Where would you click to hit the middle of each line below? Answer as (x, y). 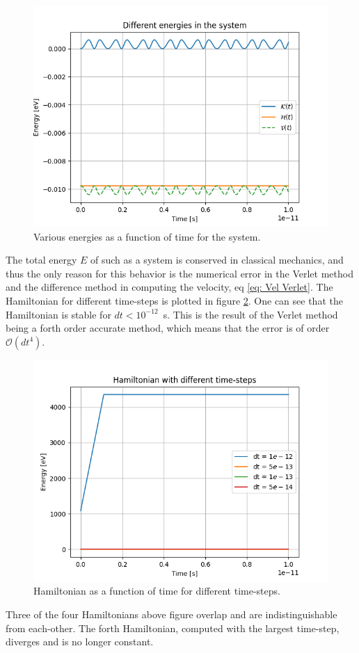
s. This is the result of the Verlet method (250, 314)
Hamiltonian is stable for (58, 314)
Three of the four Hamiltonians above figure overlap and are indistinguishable (171, 614)
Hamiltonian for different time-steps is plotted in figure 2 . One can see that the (174, 300)
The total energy (41, 260)
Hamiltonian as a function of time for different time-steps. (157, 591)
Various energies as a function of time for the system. (147, 236)
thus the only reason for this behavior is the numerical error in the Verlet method (179, 273)
